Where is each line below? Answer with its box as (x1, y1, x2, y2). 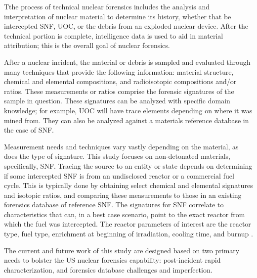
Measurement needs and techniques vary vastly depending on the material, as (4, 141, 239, 151)
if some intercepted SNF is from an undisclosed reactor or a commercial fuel (4, 170, 234, 181)
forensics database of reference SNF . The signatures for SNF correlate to (4, 199, 224, 210)
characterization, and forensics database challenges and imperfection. (4, 264, 213, 275)
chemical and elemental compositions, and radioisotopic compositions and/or (4, 76, 237, 87)
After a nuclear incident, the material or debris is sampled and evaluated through (4, 56, 251, 67)
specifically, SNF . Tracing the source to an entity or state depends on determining (4, 160, 253, 171)
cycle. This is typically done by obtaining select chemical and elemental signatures (4, 180, 253, 190)
